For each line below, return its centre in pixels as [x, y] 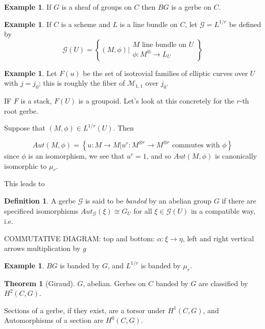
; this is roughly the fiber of [82, 83]
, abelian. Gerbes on [114, 283]
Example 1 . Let [31, 73]
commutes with [196, 145]
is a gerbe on [191, 7]
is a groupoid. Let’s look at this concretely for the [156, 101]
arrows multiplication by [42, 248]
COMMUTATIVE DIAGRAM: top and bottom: [80, 238]
